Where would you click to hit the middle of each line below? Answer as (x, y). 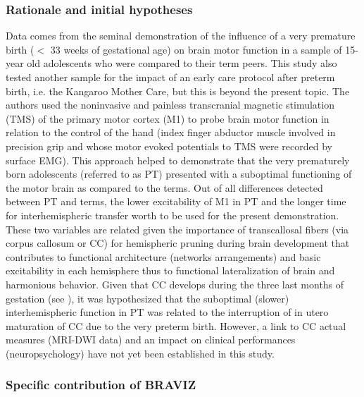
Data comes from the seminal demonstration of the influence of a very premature (181, 36)
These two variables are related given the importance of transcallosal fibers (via (177, 229)
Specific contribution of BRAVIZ (101, 385)
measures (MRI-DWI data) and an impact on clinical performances (151, 340)
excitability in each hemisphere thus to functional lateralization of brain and (170, 270)
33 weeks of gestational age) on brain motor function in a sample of (196, 49)
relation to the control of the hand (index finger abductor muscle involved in (171, 132)
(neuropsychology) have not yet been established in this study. (140, 353)
